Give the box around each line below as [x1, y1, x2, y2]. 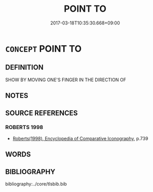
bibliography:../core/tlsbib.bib [5, 181, 67, 187]
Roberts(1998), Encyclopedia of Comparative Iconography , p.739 [12, 135, 148, 141]
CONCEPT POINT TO [5, 43, 82, 54]
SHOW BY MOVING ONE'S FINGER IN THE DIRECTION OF [5, 77, 127, 83]
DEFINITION [5, 63, 44, 72]
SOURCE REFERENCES [5, 109, 78, 117]
